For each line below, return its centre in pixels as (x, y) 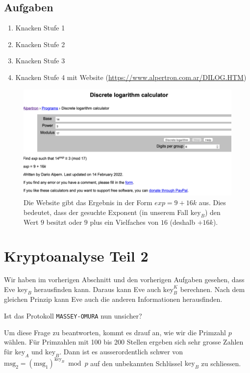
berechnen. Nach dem (212, 289)
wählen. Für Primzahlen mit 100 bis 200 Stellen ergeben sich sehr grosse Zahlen (124, 342)
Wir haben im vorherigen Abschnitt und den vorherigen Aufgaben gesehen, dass (124, 280)
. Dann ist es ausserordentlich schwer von (121, 351)
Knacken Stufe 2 (40, 44)
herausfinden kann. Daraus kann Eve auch (98, 289)
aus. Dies (212, 202)
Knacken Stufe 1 (40, 28)
